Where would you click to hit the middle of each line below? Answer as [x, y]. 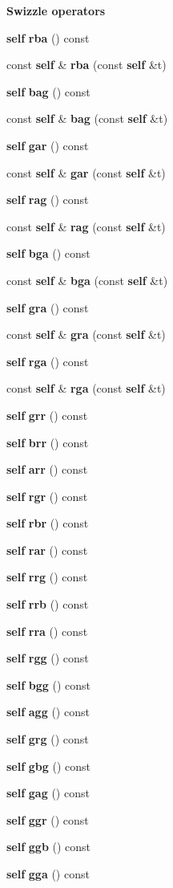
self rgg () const [48, 658]
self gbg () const [49, 766]
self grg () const [48, 739]
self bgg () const [49, 684]
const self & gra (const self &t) [86, 334]
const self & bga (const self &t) [87, 280]
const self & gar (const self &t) [86, 172]
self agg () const [48, 712]
